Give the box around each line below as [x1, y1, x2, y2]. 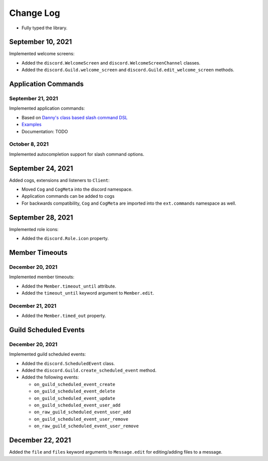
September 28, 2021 [9, 213, 73, 222]
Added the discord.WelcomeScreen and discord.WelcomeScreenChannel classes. [21, 60, 201, 66]
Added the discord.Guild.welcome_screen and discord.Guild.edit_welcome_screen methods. [21, 67, 234, 73]
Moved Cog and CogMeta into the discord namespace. [21, 186, 133, 192]
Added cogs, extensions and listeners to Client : [9, 177, 110, 183]
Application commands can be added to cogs [21, 193, 115, 199]
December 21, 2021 [9, 302, 57, 309]
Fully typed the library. [21, 25, 67, 31]
